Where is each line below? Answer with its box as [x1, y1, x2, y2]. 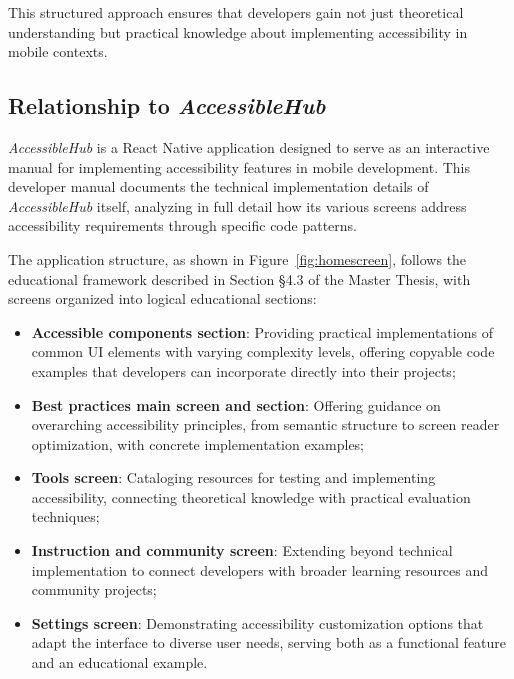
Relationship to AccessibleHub [8, 90, 326, 121]
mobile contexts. [8, 41, 108, 62]
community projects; [31, 579, 157, 600]
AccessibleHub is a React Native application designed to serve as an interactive [8, 136, 490, 157]
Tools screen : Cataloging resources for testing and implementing [31, 467, 436, 488]
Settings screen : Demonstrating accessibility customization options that [31, 612, 484, 633]
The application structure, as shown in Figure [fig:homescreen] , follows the [8, 248, 467, 269]
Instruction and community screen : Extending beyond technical [31, 540, 453, 561]
